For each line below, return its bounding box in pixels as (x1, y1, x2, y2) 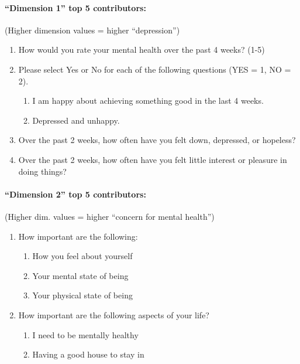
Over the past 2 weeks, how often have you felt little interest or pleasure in (18, 153, 287, 165)
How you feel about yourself (32, 250, 133, 262)
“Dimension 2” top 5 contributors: (5, 188, 146, 200)
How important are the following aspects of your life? (18, 308, 209, 321)
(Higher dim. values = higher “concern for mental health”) (5, 210, 215, 222)
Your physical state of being (32, 289, 133, 301)
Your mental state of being (32, 269, 129, 281)
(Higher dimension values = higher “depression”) (5, 23, 180, 36)
